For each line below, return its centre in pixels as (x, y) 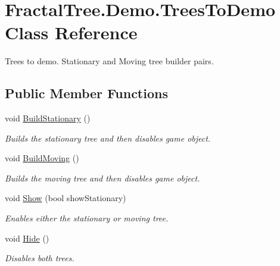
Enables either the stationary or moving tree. (87, 218)
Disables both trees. (40, 258)
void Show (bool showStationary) (66, 198)
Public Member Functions (86, 93)
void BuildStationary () (48, 118)
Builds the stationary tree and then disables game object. (108, 138)
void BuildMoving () (42, 158)
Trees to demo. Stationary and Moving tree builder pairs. (109, 61)
